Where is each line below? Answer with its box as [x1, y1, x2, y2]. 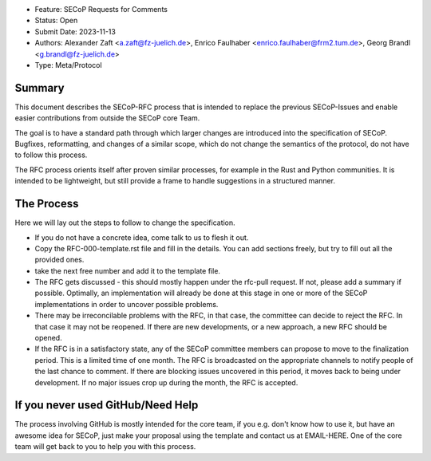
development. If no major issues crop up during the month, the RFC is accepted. [34, 377, 299, 387]
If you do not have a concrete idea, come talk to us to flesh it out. [34, 232, 249, 242]
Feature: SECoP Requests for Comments [34, 5, 168, 14]
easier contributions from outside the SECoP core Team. [14, 113, 200, 123]
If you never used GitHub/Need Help [14, 399, 199, 412]
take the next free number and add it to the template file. [34, 266, 221, 275]
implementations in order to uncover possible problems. [34, 299, 219, 309]
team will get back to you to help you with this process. [14, 442, 196, 451]
